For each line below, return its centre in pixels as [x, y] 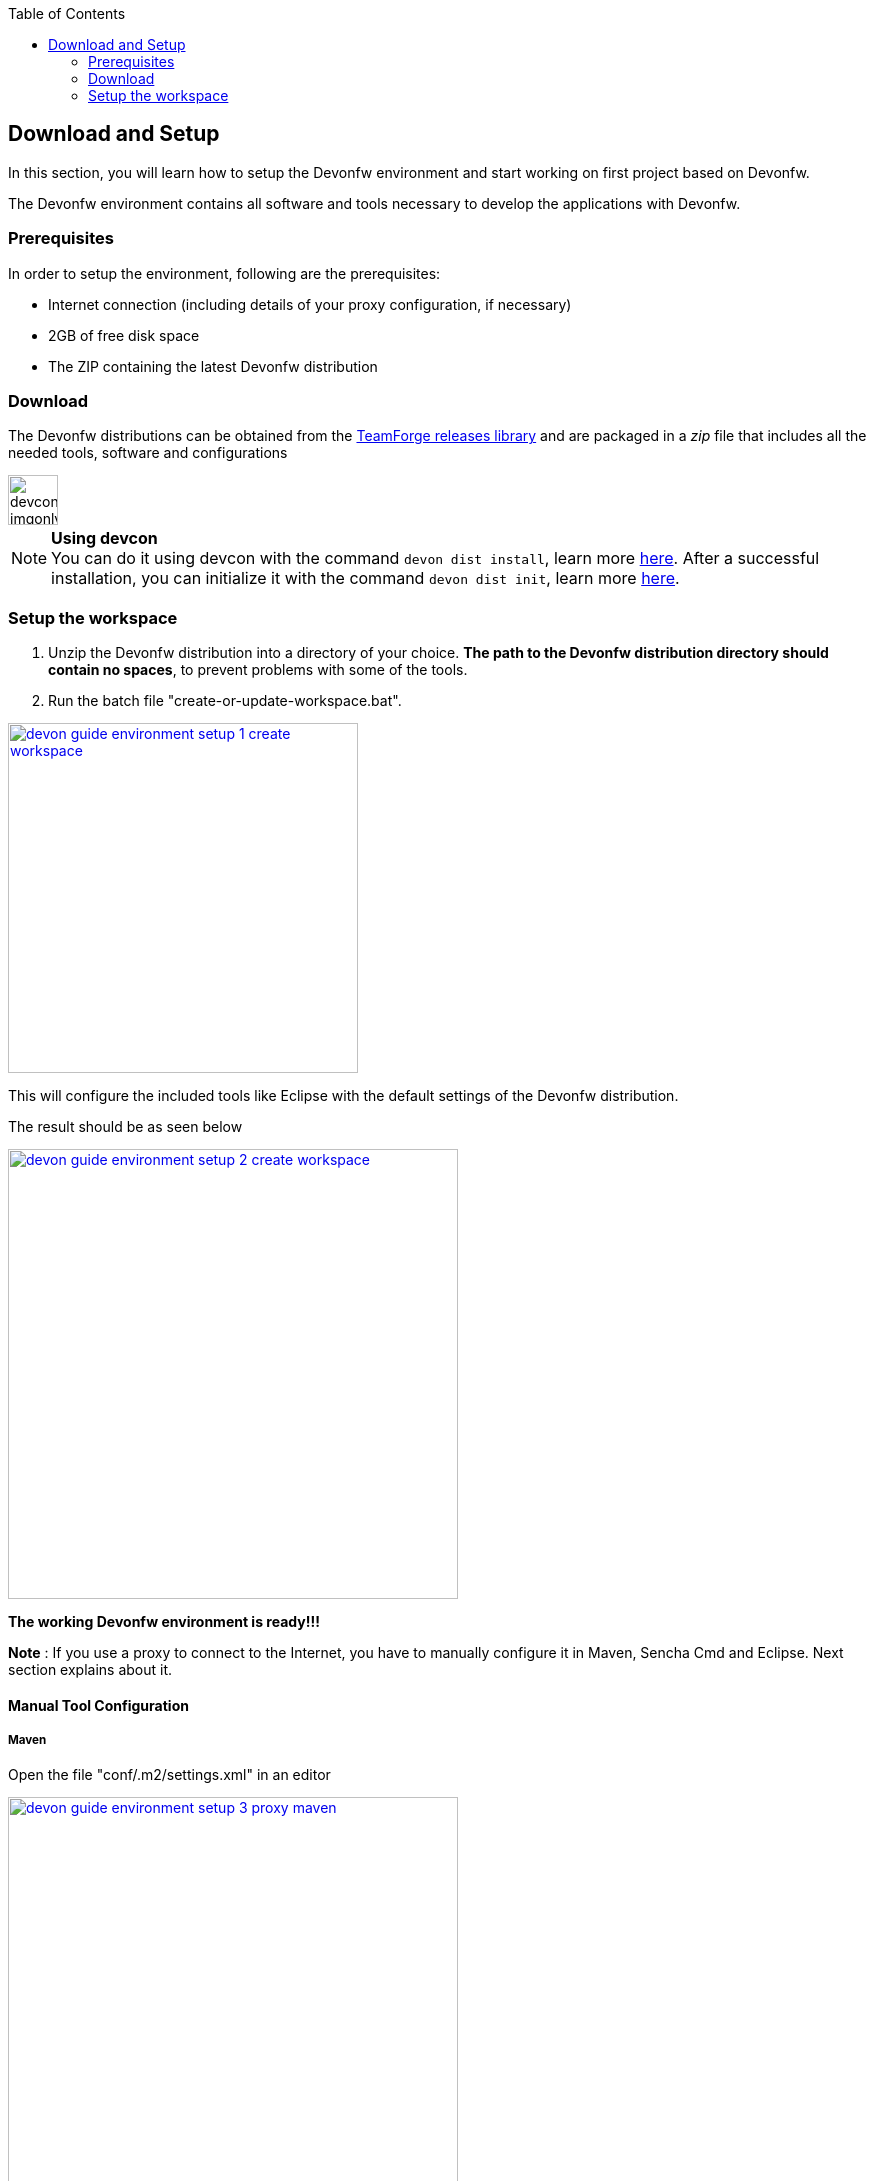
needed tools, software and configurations [148, 453]
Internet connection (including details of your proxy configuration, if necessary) [310, 304]
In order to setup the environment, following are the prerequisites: [224, 273]
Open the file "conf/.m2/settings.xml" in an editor [169, 1775]
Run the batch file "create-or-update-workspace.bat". [225, 701]
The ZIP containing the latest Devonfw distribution [213, 366]
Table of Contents [67, 13]
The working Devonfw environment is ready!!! [164, 1622]
